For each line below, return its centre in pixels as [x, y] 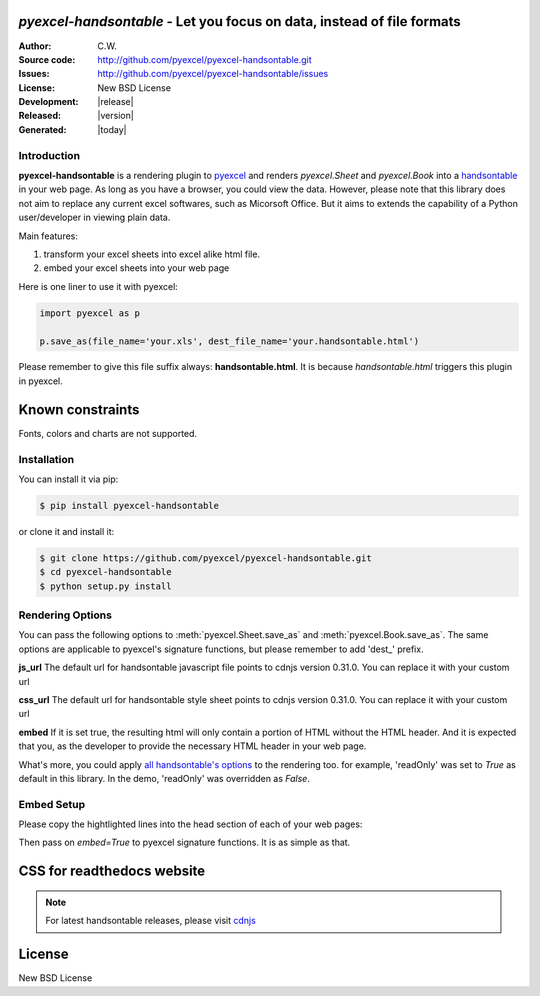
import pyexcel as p [89, 313]
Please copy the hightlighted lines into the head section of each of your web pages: [190, 824]
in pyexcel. [41, 381]
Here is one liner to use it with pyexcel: [98, 286]
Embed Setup [52, 804]
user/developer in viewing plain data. [94, 217]
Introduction [49, 155]
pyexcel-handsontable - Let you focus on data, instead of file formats [240, 21]
